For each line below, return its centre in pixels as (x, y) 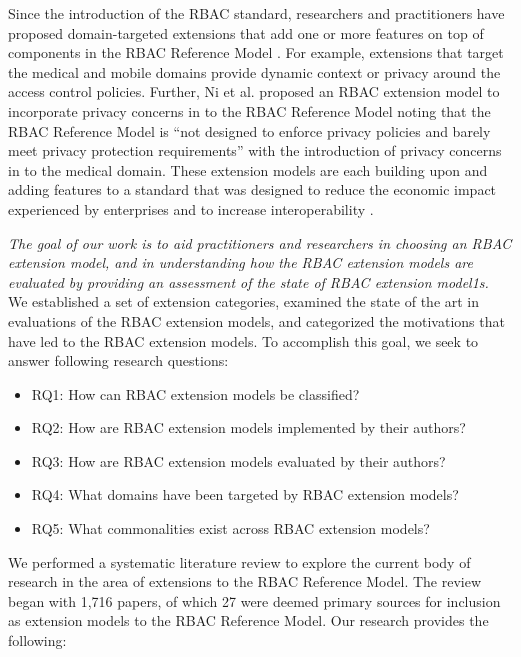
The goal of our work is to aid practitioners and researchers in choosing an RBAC (260, 242)
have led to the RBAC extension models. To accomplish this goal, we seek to (243, 340)
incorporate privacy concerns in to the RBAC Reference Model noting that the (249, 110)
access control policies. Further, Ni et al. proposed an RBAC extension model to (254, 91)
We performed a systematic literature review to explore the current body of (239, 561)
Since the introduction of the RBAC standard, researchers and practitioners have (256, 13)
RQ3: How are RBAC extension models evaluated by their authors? (238, 460)
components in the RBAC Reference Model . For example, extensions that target (256, 52)
